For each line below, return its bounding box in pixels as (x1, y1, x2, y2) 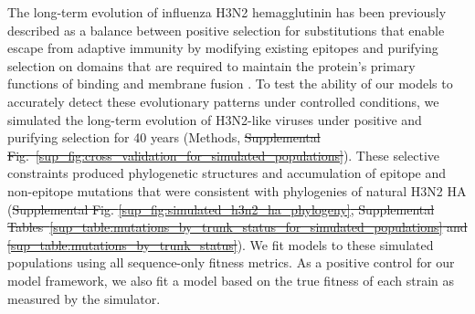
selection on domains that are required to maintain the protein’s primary (7, 56, 416, 75)
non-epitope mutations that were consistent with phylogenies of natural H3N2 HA (7, 181, 467, 200)
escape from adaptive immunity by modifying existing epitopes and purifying (7, 38, 438, 58)
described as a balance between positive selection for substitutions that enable (7, 20, 445, 39)
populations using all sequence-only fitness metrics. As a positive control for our (7, 253, 455, 272)
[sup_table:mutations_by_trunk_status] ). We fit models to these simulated (7, 235, 434, 254)
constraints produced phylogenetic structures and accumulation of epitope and (7, 163, 447, 183)
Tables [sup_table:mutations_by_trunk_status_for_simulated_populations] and (7, 217, 468, 236)
